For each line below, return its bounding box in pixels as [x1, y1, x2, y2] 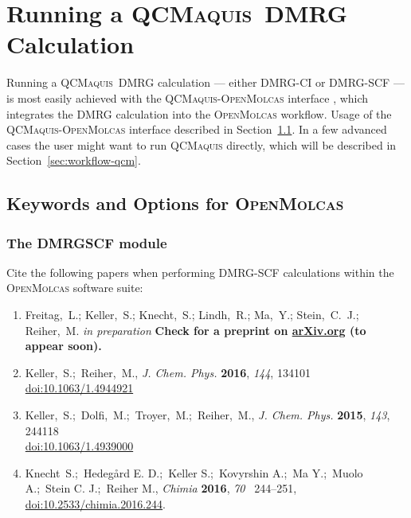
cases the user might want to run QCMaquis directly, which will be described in [6, 136, 397, 153]
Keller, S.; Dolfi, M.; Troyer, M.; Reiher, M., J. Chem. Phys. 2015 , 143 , [25, 407, 390, 423]
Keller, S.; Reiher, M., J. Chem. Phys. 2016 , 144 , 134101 [25, 364, 311, 380]
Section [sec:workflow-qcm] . [6, 152, 141, 169]
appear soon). [25, 337, 102, 354]
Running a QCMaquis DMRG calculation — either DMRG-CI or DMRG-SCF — [6, 74, 405, 91]
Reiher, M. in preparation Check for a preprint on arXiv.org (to [25, 321, 366, 338]
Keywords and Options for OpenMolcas [6, 191, 344, 216]
